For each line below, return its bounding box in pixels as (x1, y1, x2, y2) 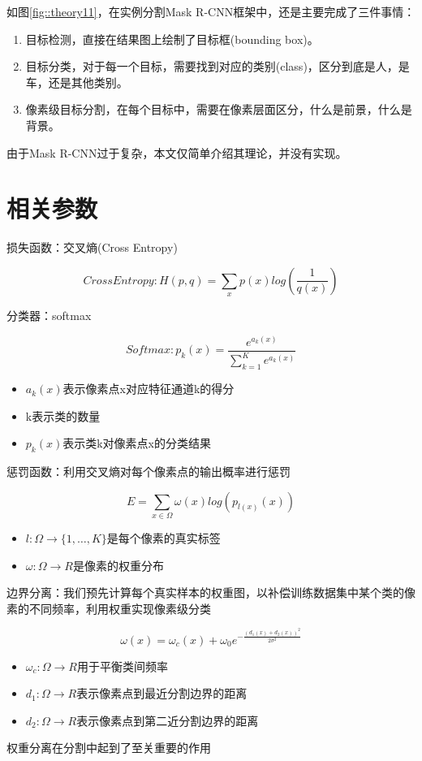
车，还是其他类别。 (25, 73, 128, 90)
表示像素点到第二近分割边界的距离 (76, 711, 259, 729)
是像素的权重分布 (72, 556, 164, 573)
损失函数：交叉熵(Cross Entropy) (6, 239, 178, 256)
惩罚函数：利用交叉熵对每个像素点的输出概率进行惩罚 (6, 463, 291, 480)
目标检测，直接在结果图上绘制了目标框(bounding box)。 (25, 30, 319, 47)
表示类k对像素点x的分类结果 (62, 435, 212, 452)
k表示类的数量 (25, 407, 101, 424)
